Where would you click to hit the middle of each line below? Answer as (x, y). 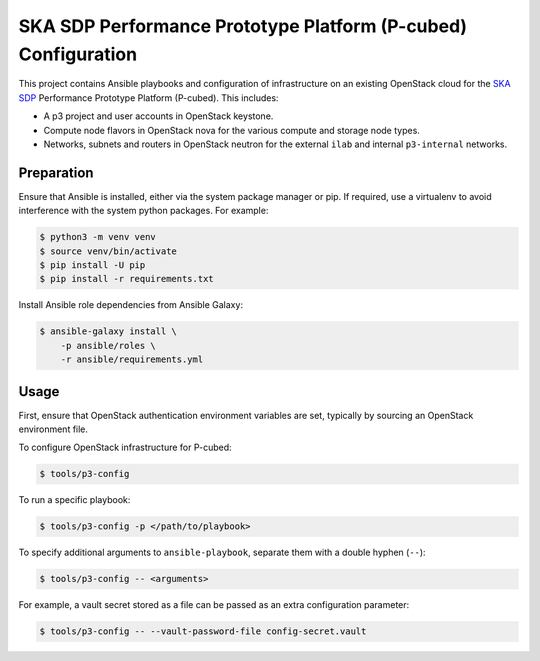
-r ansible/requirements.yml (132, 359)
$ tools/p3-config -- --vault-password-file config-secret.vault (203, 631)
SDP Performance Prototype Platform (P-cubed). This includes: (148, 97)
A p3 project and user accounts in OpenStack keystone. (158, 116)
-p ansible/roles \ (108, 345)
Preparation (56, 172)
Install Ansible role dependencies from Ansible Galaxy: (131, 305)
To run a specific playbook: (74, 500)
